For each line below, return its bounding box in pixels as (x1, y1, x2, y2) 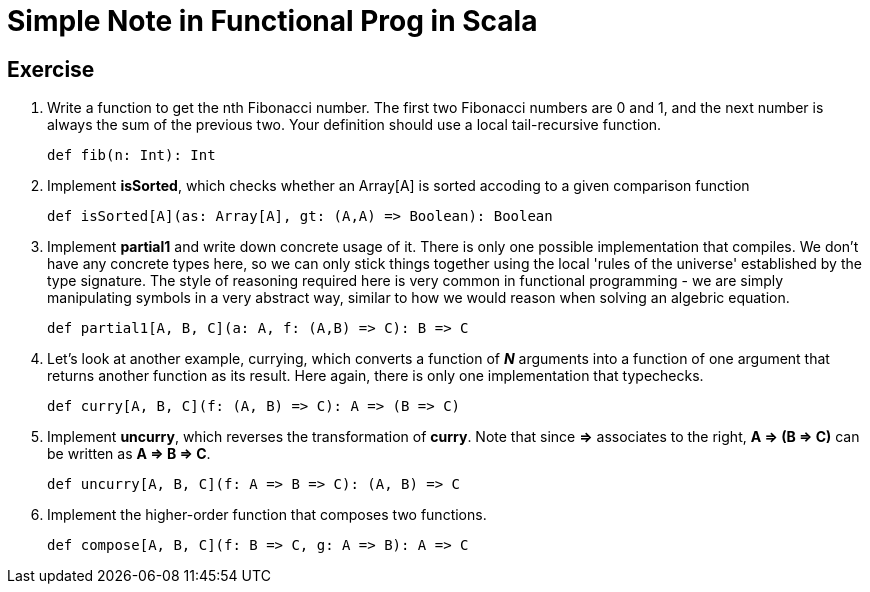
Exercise (7, 56, 95, 82)
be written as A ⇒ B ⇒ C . (47, 445, 211, 463)
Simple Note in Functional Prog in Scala (7, 4, 538, 38)
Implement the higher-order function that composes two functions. (47, 506, 487, 524)
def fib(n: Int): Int (47, 147, 216, 164)
